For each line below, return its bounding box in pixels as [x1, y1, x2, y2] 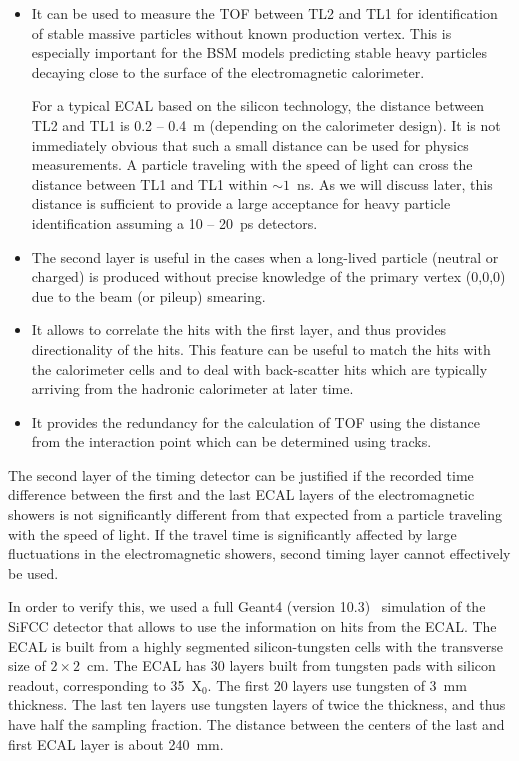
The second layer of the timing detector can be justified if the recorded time [8, 464, 474, 485]
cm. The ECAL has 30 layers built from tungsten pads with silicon [87, 655, 496, 676]
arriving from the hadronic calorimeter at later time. [31, 378, 354, 399]
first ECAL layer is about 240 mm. [8, 733, 224, 754]
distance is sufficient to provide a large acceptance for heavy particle [31, 193, 451, 214]
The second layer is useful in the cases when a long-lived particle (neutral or [31, 246, 499, 267]
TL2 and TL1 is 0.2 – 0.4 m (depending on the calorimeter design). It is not [31, 114, 501, 135]
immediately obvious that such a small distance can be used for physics [31, 134, 469, 155]
